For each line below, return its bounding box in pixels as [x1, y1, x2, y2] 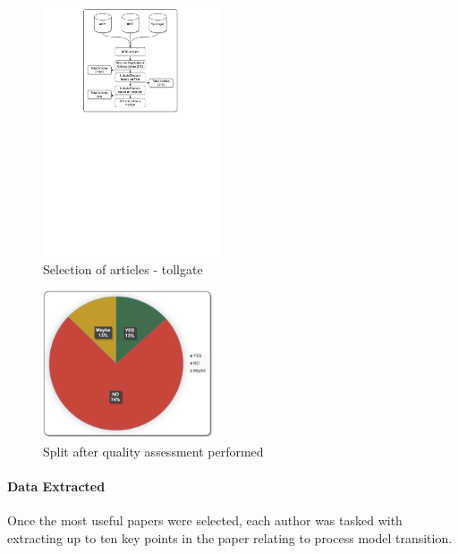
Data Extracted [7, 477, 106, 496]
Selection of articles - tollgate [43, 259, 203, 278]
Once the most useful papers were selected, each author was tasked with [7, 511, 403, 530]
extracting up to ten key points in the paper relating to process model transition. [7, 529, 453, 548]
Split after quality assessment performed [43, 442, 264, 461]
